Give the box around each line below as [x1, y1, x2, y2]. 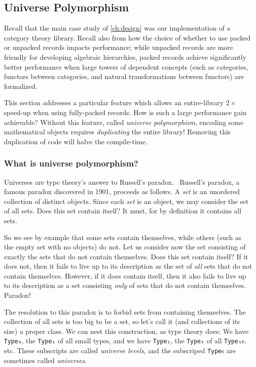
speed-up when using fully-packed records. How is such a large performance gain [4, 107, 247, 117]
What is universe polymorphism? [4, 157, 139, 169]
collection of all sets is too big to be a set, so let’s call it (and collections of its [4, 316, 240, 326]
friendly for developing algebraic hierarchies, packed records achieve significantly [4, 51, 247, 62]
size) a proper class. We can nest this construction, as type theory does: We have [4, 326, 249, 336]
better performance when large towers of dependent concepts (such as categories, [4, 61, 248, 72]
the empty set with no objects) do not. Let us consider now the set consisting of [4, 242, 246, 252]
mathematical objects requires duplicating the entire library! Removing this [4, 126, 231, 137]
